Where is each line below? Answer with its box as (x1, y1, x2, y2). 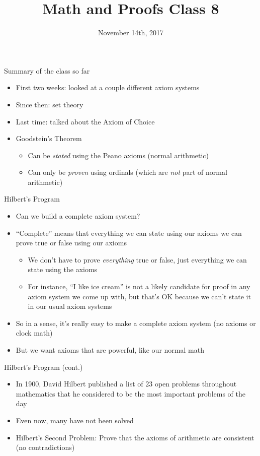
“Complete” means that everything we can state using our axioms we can (16, 227, 242, 238)
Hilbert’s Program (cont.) (4, 361, 83, 372)
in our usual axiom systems (28, 301, 112, 311)
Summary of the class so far (4, 65, 90, 76)
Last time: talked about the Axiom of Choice (16, 116, 155, 126)
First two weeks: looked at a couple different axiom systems (16, 82, 200, 93)
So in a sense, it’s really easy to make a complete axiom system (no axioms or (16, 317, 256, 328)
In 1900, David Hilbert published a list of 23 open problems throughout (16, 378, 237, 389)
